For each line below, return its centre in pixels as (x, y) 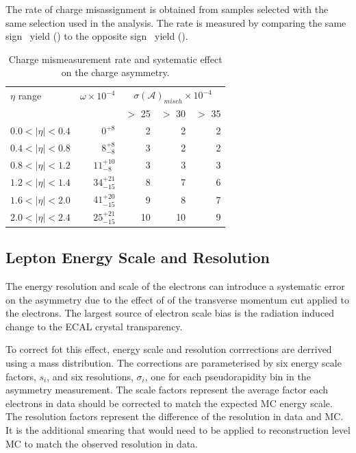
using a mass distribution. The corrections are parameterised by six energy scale (174, 363)
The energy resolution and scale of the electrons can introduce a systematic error (175, 286)
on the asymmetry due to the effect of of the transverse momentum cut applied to (177, 299)
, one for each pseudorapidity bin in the (228, 376)
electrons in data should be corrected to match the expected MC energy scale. (169, 403)
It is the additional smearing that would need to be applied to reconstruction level (178, 430)
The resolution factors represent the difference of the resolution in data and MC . (175, 416)
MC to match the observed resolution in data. (102, 443)
